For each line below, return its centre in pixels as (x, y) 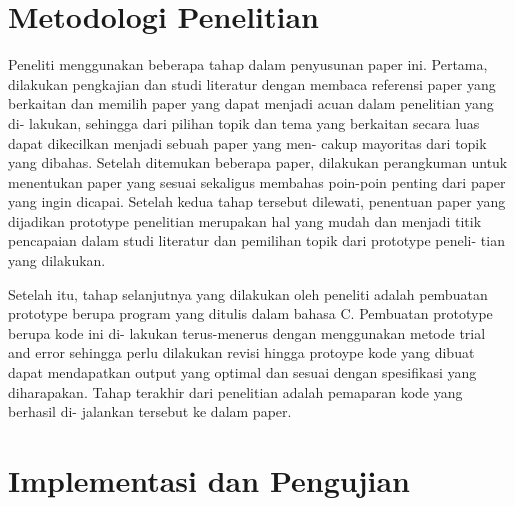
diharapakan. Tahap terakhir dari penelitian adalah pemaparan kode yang (235, 391)
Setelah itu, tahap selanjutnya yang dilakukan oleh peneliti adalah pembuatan (248, 293)
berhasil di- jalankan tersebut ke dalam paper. (150, 411)
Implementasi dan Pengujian (209, 480)
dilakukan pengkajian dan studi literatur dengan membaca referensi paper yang (252, 83)
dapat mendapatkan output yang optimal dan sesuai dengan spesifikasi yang (242, 372)
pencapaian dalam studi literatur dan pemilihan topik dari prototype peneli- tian (256, 240)
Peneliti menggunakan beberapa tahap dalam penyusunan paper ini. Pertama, (248, 64)
